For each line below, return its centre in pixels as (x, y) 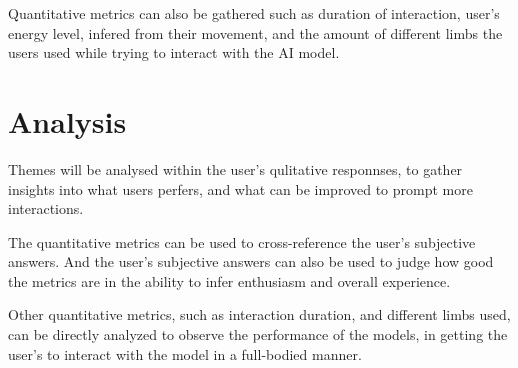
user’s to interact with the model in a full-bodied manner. (185, 353)
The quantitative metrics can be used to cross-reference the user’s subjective (242, 241)
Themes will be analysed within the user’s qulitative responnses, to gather (235, 168)
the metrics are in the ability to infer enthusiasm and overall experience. (229, 280)
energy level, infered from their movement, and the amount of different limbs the (255, 32)
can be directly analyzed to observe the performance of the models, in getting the (258, 334)
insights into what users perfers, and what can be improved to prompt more (240, 188)
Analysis (67, 120)
